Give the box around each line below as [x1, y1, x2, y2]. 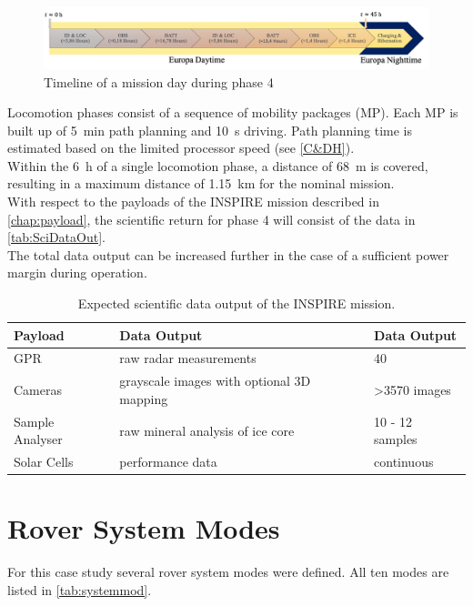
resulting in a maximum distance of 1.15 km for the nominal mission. [7, 174, 395, 193]
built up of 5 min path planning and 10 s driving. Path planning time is [7, 120, 412, 139]
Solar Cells [14, 452, 74, 471]
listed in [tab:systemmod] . [7, 581, 152, 599]
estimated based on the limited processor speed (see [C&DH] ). [7, 138, 355, 157]
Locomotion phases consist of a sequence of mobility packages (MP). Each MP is [7, 103, 458, 122]
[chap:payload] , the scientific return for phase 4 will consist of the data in [7, 209, 416, 228]
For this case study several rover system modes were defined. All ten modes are [7, 562, 449, 581]
